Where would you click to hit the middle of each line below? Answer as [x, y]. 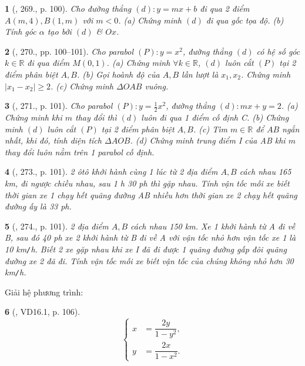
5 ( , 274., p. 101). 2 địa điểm [57, 226]
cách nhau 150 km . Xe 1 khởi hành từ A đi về [213, 226]
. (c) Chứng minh [82, 86]
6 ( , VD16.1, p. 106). [43, 312]
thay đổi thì [96, 117]
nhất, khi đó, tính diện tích [53, 140]
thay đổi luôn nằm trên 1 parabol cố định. [80, 152]
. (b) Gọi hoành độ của [118, 74]
